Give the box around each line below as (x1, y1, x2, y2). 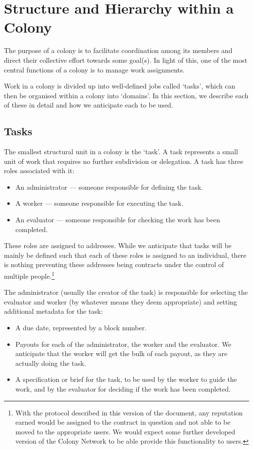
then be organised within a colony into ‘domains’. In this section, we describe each (4, 90, 249, 100)
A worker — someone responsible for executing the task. (15, 198, 183, 208)
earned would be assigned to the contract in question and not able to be (15, 417, 231, 427)
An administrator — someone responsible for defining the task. (15, 181, 203, 192)
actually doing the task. (15, 358, 86, 368)
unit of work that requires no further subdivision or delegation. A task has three (4, 156, 243, 166)
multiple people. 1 (4, 269, 54, 281)
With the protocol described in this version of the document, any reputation (15, 407, 243, 417)
